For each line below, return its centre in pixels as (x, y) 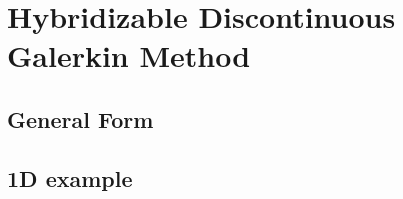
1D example (70, 177)
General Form (80, 118)
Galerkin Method (129, 55)
